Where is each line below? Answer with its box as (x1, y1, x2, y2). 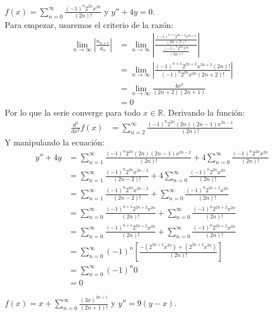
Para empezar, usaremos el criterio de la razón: (5, 19, 174, 31)
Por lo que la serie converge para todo (5, 106, 141, 119)
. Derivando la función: (163, 106, 245, 119)
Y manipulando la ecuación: (5, 136, 105, 148)
